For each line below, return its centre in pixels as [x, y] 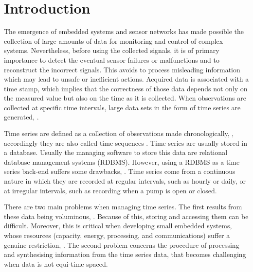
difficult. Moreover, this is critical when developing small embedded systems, [118, 226]
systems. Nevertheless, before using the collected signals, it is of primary [112, 50]
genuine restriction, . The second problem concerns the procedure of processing [122, 245]
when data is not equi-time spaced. [56, 263]
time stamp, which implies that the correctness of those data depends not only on [126, 88]
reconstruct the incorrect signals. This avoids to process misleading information [122, 69]
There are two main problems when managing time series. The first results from [123, 207]
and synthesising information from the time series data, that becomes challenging [125, 254]
